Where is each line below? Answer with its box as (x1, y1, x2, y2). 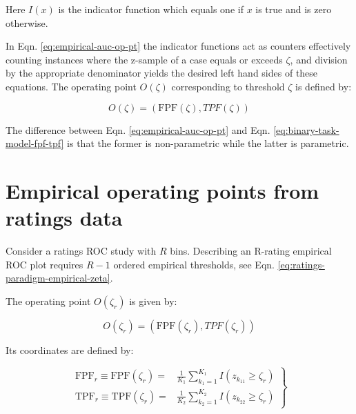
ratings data (6, 204, 123, 232)
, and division (290, 52, 348, 66)
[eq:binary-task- (273, 122, 339, 137)
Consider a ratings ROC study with (6, 244, 157, 258)
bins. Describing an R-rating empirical (170, 244, 332, 258)
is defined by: (295, 79, 352, 93)
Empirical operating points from (6, 176, 319, 204)
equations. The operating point (6, 79, 137, 93)
